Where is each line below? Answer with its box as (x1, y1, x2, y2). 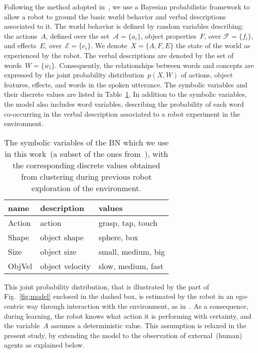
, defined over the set (46, 30, 110, 41)
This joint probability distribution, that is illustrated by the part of (4, 281, 209, 291)
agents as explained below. (4, 340, 84, 350)
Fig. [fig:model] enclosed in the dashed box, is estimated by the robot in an (4, 291, 234, 301)
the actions (4, 30, 37, 41)
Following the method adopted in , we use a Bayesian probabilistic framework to (4, 1, 250, 11)
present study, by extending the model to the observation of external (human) (4, 330, 242, 340)
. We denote (91, 40, 128, 51)
